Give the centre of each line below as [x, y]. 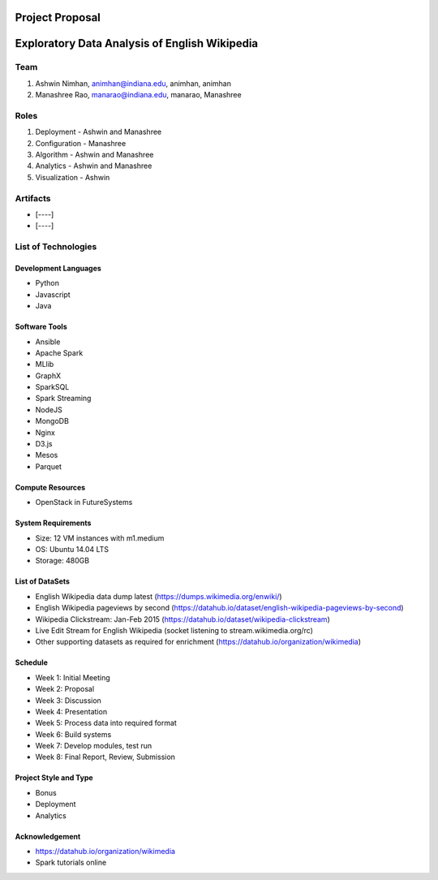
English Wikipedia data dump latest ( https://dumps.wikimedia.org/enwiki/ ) [159, 596]
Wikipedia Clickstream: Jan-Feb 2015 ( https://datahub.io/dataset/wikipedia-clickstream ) [182, 619]
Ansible [48, 342]
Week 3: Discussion [68, 700]
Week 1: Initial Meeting [73, 677]
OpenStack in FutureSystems [84, 503]
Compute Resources [50, 487]
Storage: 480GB [62, 561]
